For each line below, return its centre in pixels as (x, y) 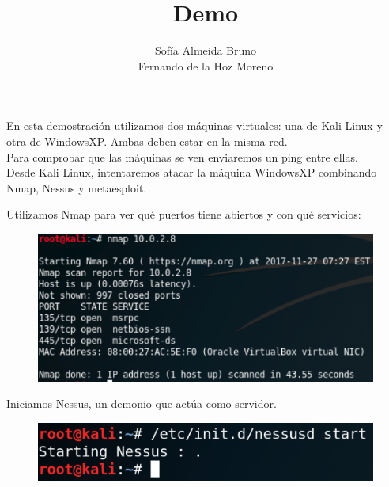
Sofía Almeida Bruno (206, 50)
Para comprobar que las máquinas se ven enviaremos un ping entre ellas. (182, 156)
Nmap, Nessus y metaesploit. (77, 187)
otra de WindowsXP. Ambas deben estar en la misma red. (147, 141)
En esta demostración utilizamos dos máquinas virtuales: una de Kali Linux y (194, 126)
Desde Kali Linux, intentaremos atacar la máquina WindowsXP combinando (192, 172)
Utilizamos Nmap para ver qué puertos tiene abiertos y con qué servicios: (184, 214)
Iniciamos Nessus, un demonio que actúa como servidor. (142, 403)
